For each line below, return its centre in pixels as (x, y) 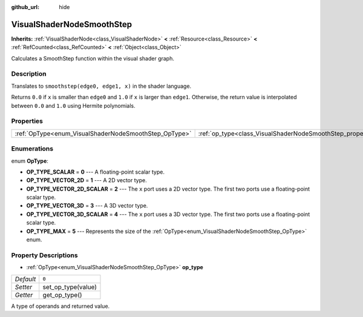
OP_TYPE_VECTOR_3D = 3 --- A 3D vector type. (87, 206)
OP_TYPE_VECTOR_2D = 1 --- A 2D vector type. (87, 180)
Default (25, 279)
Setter (24, 287)
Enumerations (32, 149)
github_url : (25, 7)
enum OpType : (30, 161)
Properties (27, 121)
